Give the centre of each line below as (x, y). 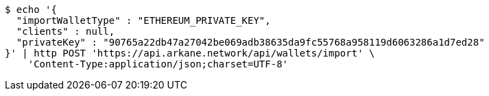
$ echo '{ (31, 10)
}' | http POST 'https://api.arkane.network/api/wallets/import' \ (190, 53)
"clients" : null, (65, 31)
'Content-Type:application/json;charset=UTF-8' (158, 64)
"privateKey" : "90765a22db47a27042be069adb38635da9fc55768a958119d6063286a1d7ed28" (250, 42)
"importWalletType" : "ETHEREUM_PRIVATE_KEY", (143, 20)
